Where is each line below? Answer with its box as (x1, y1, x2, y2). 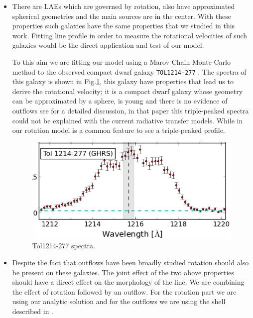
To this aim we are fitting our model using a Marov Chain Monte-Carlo (12, 56, 231, 67)
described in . (12, 306, 53, 317)
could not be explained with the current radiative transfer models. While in (12, 115, 243, 125)
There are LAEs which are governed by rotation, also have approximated (12, 1, 235, 11)
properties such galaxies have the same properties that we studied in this (12, 20, 235, 31)
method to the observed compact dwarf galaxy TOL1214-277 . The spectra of (12, 66, 247, 77)
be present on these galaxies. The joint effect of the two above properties (12, 267, 235, 277)
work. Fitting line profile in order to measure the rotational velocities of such (12, 30, 248, 40)
